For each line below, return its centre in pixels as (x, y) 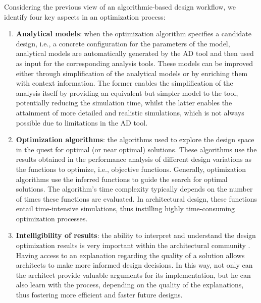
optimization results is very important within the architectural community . (133, 245)
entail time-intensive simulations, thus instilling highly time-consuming (125, 208)
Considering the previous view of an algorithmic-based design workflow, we (120, 7)
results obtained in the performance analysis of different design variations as (134, 159)
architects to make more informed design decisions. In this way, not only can (134, 265)
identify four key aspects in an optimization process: (85, 16)
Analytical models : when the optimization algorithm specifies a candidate (134, 34)
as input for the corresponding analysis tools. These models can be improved (135, 63)
